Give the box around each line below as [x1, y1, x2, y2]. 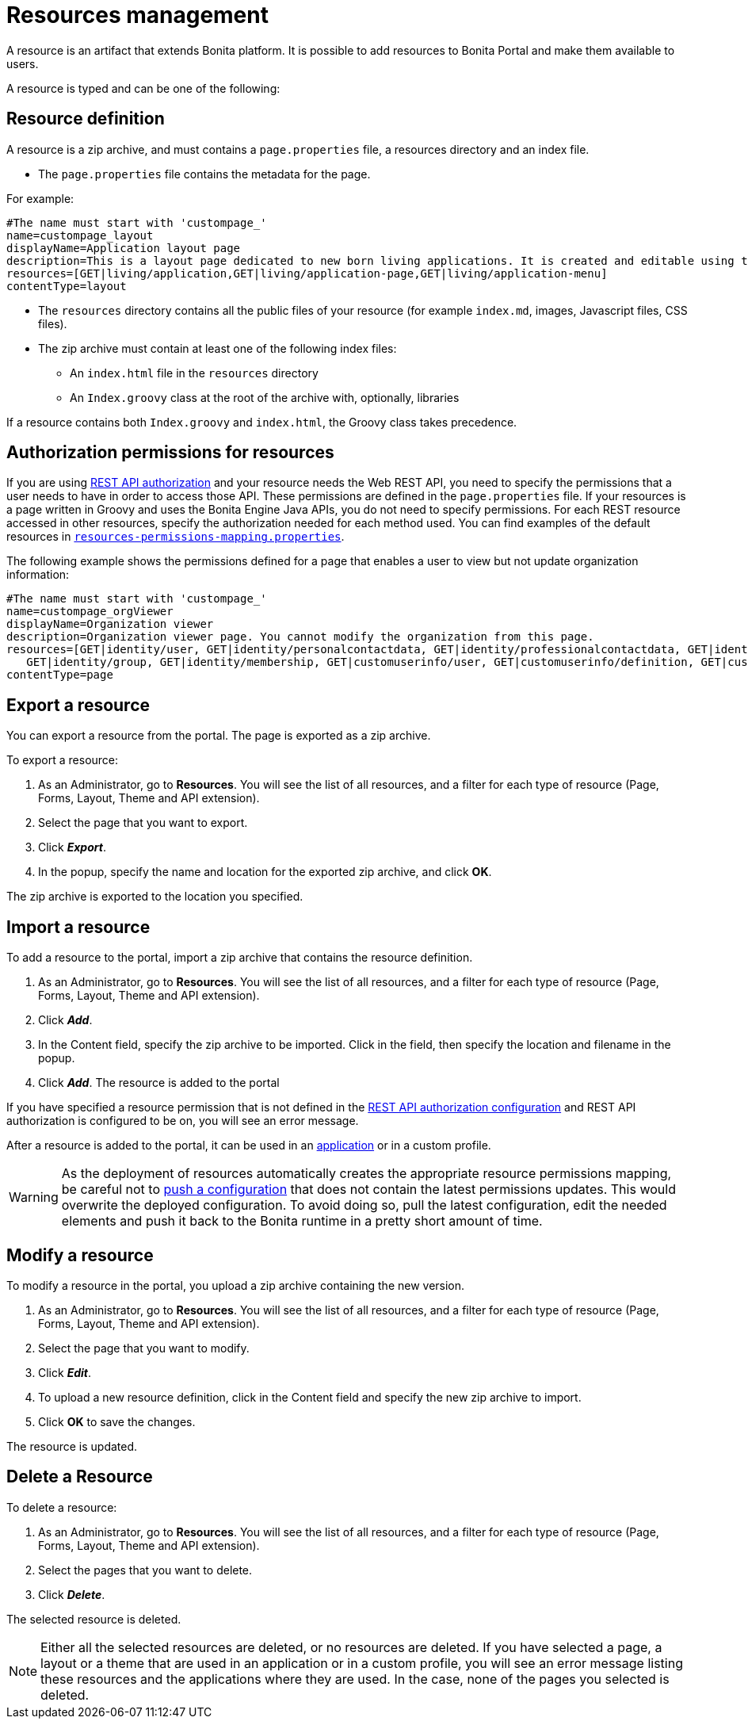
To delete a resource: [6, 1500, 117, 1514]
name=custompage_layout [6, 228, 154, 242]
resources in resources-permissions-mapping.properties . [6, 530, 345, 544]
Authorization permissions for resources [6, 442, 334, 463]
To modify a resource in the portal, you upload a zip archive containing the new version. [6, 1278, 465, 1292]
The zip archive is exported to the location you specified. [6, 889, 303, 904]
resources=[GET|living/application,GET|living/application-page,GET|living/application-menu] [6, 266, 608, 280]
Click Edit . [38, 1365, 92, 1379]
